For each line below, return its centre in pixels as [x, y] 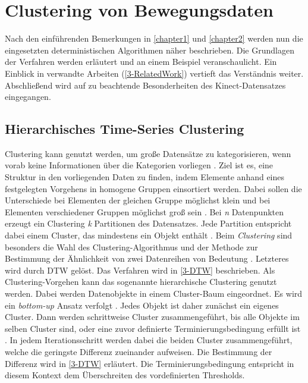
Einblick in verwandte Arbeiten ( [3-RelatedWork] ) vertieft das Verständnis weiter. [154, 73]
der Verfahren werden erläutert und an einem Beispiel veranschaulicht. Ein [141, 62]
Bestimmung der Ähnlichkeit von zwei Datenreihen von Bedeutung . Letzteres [147, 258]
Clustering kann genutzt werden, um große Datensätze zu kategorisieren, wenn [148, 153]
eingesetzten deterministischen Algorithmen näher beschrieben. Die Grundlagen [150, 50]
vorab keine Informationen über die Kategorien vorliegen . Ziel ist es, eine [139, 165]
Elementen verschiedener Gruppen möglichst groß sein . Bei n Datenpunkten [144, 211]
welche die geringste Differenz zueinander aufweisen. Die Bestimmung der [139, 351]
